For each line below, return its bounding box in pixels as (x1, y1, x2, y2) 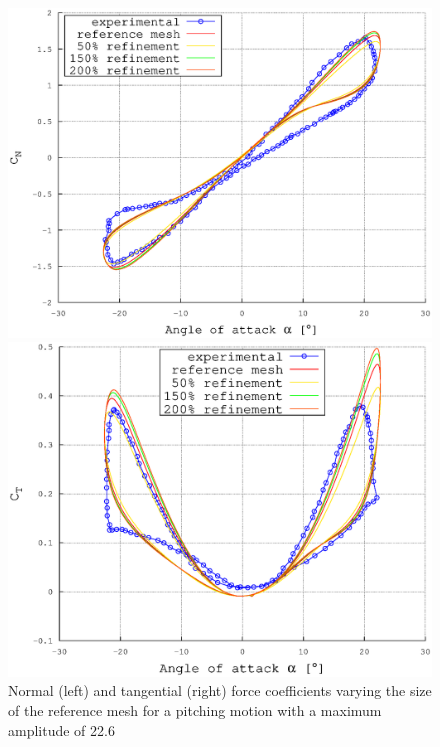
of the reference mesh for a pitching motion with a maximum (8, 699, 382, 720)
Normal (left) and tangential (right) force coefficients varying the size (8, 680, 432, 701)
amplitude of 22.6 (8, 719, 115, 740)
